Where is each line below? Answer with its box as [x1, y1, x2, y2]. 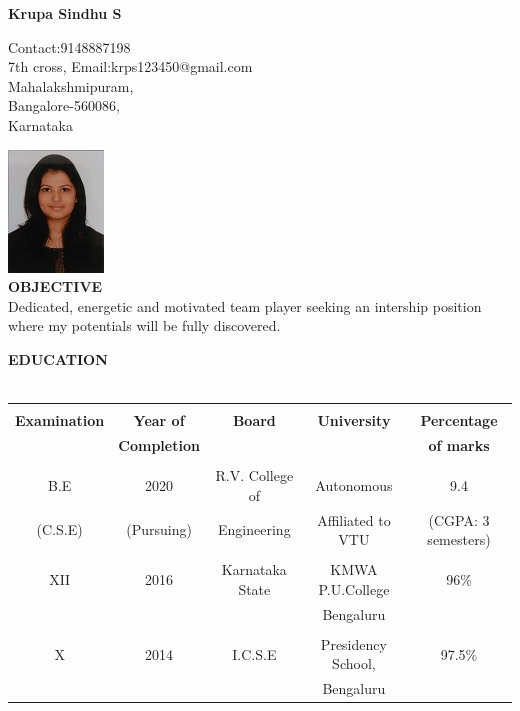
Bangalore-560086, [8, 95, 120, 116]
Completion [118, 434, 200, 455]
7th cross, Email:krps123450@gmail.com [8, 56, 253, 77]
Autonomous [315, 474, 393, 495]
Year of [133, 410, 185, 431]
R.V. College [215, 465, 294, 486]
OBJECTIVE [8, 276, 103, 297]
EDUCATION [8, 348, 108, 369]
